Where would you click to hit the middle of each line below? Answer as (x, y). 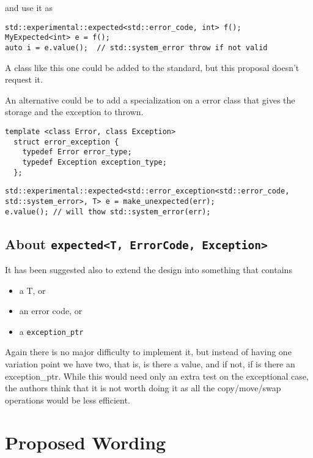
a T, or (32, 290)
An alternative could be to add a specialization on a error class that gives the (150, 99)
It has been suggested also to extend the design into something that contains (149, 269)
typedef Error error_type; (77, 152)
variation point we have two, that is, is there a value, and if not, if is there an (150, 364)
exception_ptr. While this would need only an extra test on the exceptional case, (157, 376)
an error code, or (51, 311)
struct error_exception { (66, 142)
